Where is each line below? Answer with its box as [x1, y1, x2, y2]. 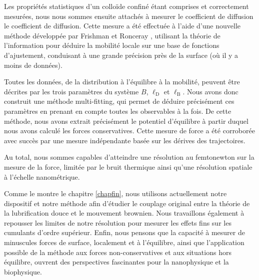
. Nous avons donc [182, 86, 238, 96]
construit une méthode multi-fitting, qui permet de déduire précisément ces [4, 96, 234, 106]
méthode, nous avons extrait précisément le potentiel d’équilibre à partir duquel [4, 115, 248, 126]
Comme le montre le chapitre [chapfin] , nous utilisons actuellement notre [4, 188, 227, 199]
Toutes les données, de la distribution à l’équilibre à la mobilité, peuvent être [4, 76, 240, 87]
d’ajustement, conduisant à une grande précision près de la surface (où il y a [4, 49, 238, 60]
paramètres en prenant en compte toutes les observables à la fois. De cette [4, 105, 231, 116]
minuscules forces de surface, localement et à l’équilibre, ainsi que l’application [4, 237, 244, 248]
